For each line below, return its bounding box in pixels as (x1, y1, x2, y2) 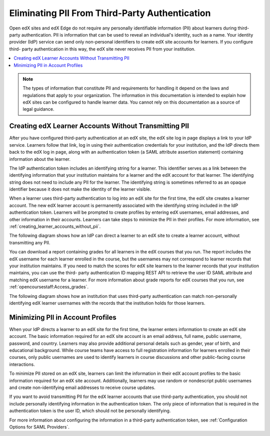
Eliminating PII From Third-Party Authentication (9, 8, 211, 19)
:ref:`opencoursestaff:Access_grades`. (9, 284, 88, 290)
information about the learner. (9, 156, 71, 162)
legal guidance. (22, 106, 54, 112)
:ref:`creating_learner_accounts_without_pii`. (9, 223, 101, 230)
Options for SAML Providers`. (9, 423, 70, 430)
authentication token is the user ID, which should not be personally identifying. (9, 408, 171, 414)
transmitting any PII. (9, 239, 50, 245)
